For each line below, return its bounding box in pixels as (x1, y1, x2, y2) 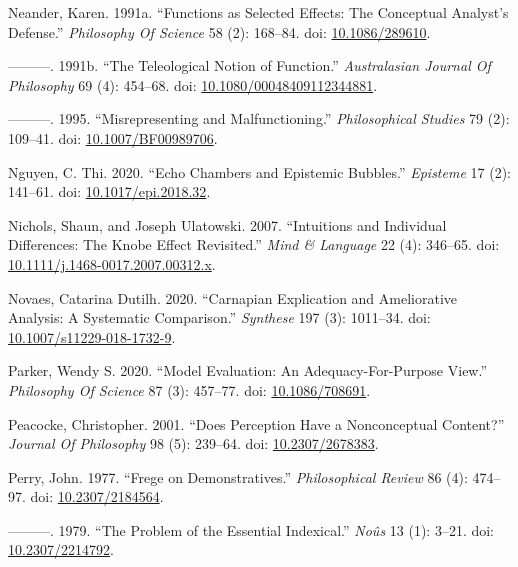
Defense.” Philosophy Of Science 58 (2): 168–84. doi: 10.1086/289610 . (8, 21, 431, 42)
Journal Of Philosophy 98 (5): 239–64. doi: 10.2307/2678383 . (8, 433, 379, 454)
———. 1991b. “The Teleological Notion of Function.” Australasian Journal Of (8, 55, 491, 76)
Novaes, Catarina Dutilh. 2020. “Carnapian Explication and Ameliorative (8, 287, 458, 308)
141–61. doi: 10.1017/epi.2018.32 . (8, 181, 211, 202)
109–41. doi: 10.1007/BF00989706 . (8, 127, 218, 148)
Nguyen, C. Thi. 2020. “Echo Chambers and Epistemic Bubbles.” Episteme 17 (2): (8, 161, 511, 182)
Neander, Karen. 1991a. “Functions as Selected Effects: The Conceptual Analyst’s (8, 2, 509, 22)
